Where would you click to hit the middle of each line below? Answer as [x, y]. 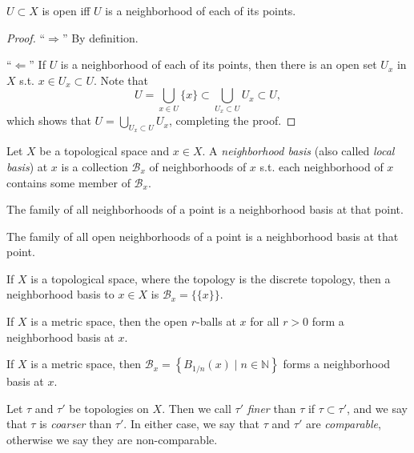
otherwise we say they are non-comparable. [112, 440]
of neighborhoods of [198, 166]
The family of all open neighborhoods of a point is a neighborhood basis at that [203, 236]
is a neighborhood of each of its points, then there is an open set [219, 64]
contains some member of [68, 182]
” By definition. [100, 37]
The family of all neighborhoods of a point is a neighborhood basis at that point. [205, 209]
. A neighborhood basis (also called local [298, 151]
